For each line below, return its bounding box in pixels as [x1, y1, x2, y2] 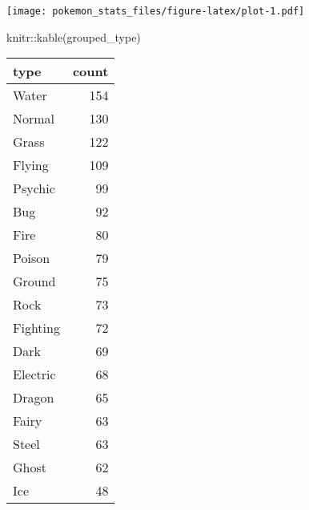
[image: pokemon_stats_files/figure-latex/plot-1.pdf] [6, 6, 305, 17]
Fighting [13, 318, 60, 338]
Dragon [13, 388, 54, 407]
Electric [13, 365, 56, 384]
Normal [13, 109, 55, 128]
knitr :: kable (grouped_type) [6, 28, 141, 45]
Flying [13, 156, 49, 175]
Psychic [13, 179, 55, 198]
